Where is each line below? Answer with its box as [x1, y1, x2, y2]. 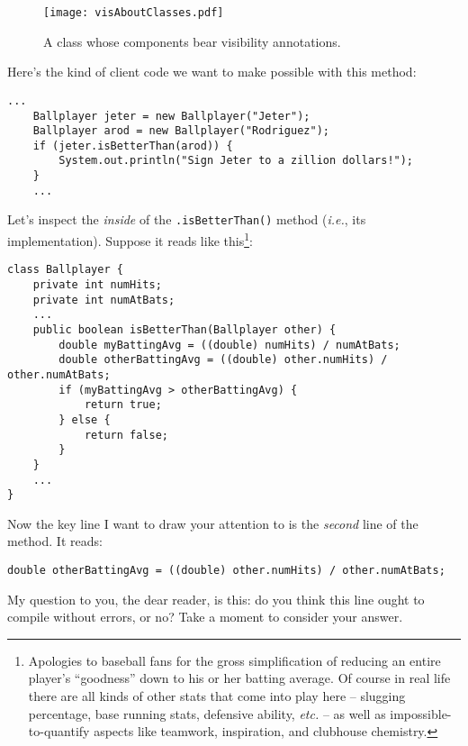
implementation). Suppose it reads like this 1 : [7, 229, 253, 250]
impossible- [390, 704, 452, 723]
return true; [84, 398, 162, 412]
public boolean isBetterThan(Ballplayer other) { [32, 323, 337, 336]
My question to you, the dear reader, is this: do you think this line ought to [7, 589, 425, 608]
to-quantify [28, 722, 90, 741]
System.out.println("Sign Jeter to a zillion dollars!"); [58, 154, 414, 168]
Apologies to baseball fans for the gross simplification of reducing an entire [28, 650, 441, 669]
